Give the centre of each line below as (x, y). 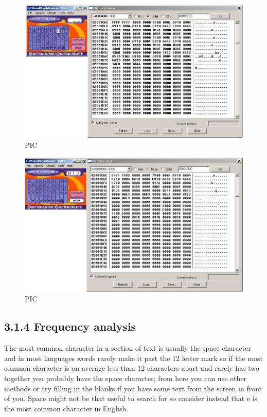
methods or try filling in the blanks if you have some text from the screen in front (133, 388)
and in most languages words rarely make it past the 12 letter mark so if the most (134, 358)
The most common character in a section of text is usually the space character (128, 348)
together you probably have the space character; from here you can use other (125, 378)
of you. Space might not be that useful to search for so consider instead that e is (131, 398)
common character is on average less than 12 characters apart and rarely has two (132, 368)
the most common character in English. (66, 408)
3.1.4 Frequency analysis (70, 326)
